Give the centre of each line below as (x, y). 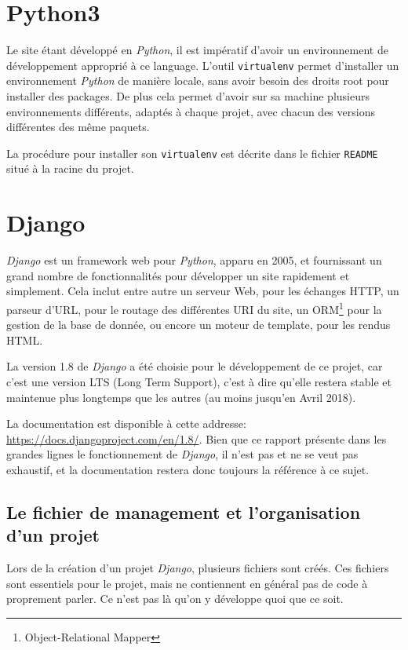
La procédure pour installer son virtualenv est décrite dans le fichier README (192, 153)
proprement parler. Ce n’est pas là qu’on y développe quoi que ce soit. (175, 599)
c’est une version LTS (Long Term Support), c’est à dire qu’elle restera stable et (199, 381)
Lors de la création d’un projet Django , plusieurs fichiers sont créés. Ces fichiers (198, 568)
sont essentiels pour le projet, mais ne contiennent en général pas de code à (187, 583)
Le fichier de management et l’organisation (184, 511)
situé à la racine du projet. (70, 168)
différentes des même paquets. (78, 127)
